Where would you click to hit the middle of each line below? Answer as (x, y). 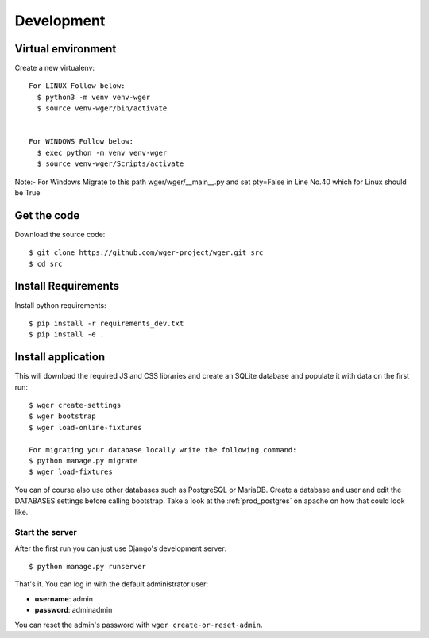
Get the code (47, 215)
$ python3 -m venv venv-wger (94, 97)
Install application (60, 357)
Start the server (46, 532)
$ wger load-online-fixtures (85, 427)
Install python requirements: (60, 305)
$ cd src (46, 263)
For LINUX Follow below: (77, 86)
